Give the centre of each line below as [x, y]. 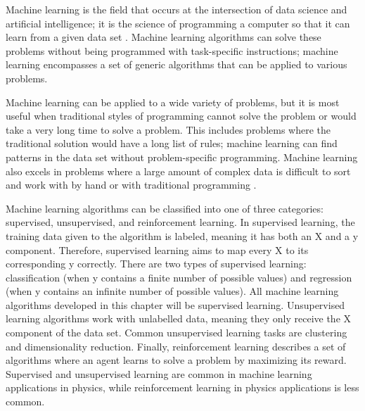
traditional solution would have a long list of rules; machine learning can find [172, 143]
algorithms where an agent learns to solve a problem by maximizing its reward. [176, 360]
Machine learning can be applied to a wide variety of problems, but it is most [173, 102]
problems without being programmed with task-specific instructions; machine [172, 50]
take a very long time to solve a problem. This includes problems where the [168, 129]
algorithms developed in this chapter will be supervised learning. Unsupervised [175, 304]
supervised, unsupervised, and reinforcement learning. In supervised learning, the [180, 222]
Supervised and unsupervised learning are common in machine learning [159, 373]
